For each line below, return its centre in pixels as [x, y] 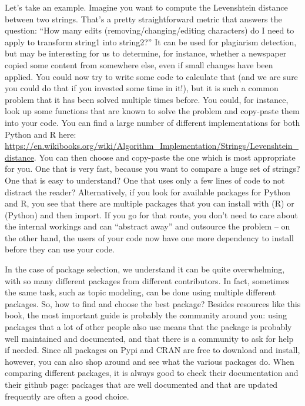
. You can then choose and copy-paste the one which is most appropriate [165, 157]
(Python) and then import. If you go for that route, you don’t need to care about [151, 214]
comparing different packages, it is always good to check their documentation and [152, 373]
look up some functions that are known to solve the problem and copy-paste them [152, 111]
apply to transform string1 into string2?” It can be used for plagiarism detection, [151, 41]
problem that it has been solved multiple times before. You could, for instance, [147, 99]
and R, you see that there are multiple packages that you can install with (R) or [150, 203]
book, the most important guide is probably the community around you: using [146, 315]
